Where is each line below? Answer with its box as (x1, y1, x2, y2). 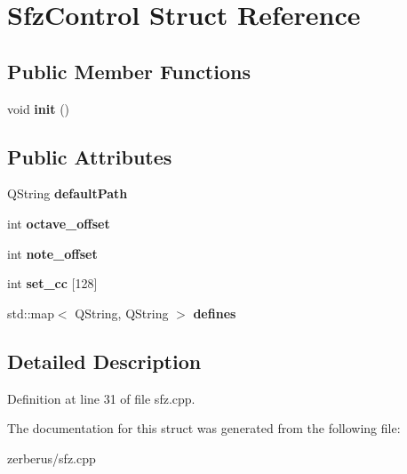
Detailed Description (7, 347, 202, 374)
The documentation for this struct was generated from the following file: (7, 419, 401, 438)
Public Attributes (7, 142, 172, 170)
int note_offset (7, 244, 98, 262)
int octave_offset (7, 213, 110, 232)
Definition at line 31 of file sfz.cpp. (7, 389, 196, 407)
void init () (7, 99, 70, 117)
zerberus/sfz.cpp (7, 448, 96, 467)
